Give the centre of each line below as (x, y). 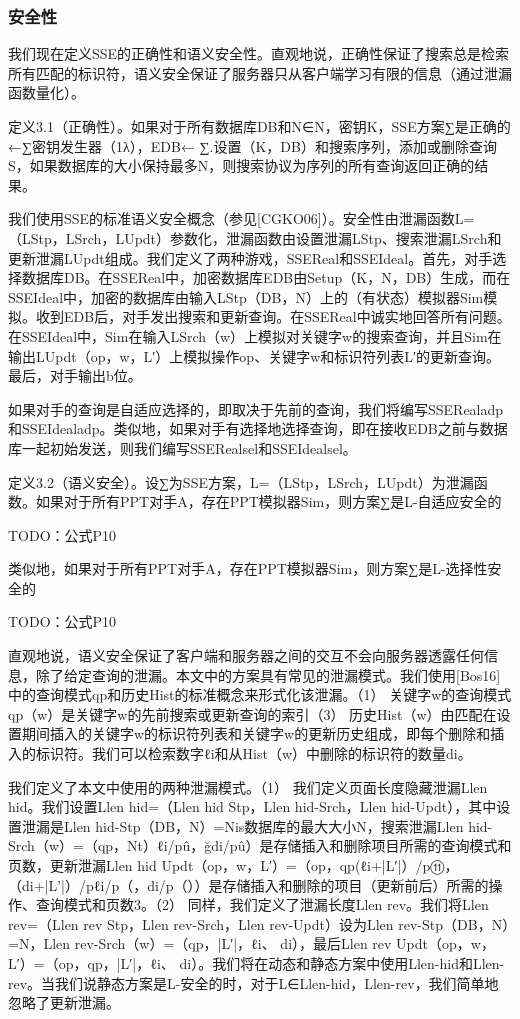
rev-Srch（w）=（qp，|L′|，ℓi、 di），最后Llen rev (233, 943)
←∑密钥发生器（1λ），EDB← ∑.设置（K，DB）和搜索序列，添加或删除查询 (252, 145)
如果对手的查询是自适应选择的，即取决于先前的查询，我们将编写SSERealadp (256, 408)
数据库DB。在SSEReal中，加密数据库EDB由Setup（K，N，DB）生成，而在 (266, 277)
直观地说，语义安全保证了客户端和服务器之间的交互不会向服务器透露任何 (246, 655)
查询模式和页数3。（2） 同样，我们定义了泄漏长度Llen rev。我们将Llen (262, 904)
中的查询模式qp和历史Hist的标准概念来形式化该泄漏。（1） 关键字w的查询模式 (260, 694)
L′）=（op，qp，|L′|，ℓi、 (91, 962)
